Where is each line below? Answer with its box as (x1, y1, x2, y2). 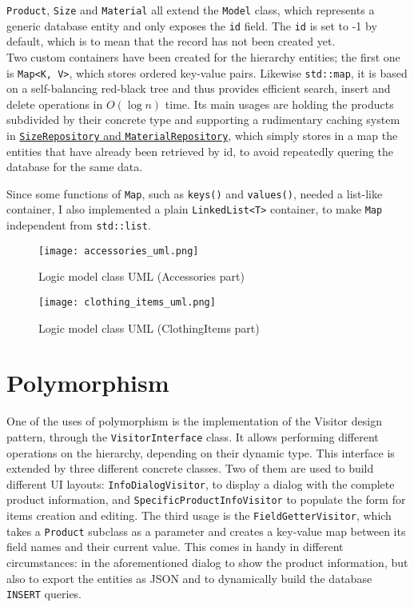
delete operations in (6, 95, 103, 112)
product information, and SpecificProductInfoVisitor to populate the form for (6, 491, 406, 508)
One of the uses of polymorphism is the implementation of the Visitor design (6, 413, 382, 429)
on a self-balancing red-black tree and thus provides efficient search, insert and (6, 80, 391, 97)
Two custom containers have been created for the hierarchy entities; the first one (6, 48, 400, 65)
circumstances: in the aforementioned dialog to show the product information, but (6, 554, 408, 571)
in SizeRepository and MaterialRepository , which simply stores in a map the (6, 126, 398, 143)
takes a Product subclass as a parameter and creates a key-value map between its (6, 522, 406, 539)
